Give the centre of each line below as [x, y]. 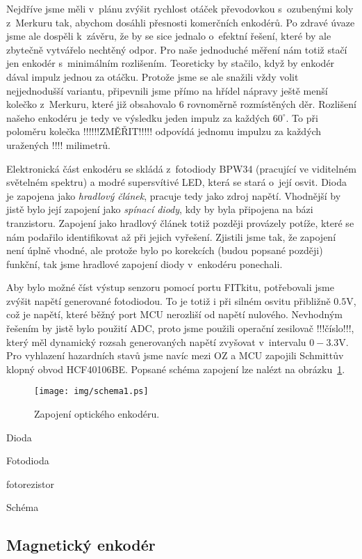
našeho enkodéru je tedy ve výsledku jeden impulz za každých [138, 117]
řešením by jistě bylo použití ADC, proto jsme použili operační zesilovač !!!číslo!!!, [180, 328]
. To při [302, 117]
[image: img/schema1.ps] [91, 392]
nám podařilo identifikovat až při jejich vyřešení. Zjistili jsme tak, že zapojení [171, 236]
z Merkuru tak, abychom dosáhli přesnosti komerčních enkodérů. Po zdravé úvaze [181, 22]
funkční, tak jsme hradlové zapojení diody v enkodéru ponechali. [145, 263]
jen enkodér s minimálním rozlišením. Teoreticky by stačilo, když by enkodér [171, 63]
